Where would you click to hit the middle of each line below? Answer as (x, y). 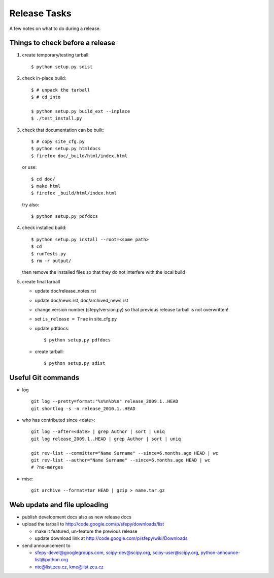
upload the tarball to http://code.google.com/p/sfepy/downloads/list (93, 524)
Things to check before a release (62, 43)
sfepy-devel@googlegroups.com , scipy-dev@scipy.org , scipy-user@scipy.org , (117, 553)
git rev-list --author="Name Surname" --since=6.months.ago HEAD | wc (121, 460)
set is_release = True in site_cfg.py (76, 319)
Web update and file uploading (59, 504)
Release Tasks (41, 13)
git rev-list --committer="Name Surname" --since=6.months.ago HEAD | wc (125, 453)
